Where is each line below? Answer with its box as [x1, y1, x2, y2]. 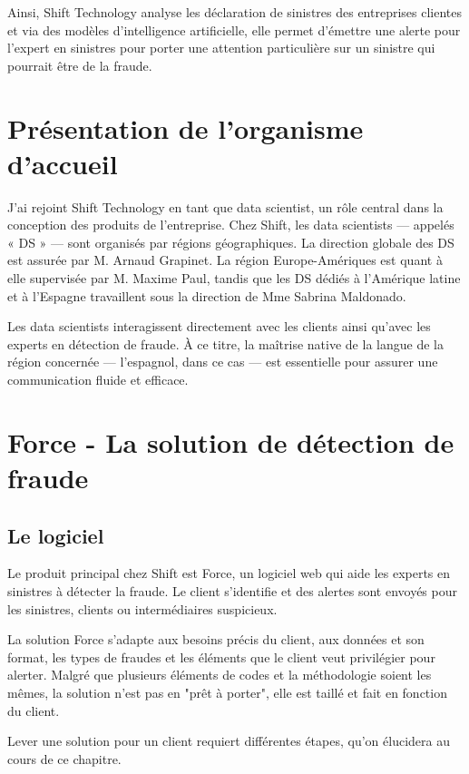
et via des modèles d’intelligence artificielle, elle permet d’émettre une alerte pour [7, 20, 461, 39]
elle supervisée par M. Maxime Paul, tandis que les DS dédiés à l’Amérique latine [7, 269, 461, 288]
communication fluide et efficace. [7, 370, 189, 389]
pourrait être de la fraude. [7, 55, 152, 74]
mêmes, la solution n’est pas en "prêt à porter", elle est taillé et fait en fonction [7, 682, 447, 701]
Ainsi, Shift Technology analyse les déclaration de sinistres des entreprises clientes [7, 3, 463, 21]
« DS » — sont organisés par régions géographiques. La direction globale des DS [7, 232, 454, 251]
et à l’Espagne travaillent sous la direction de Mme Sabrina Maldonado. [7, 286, 406, 305]
